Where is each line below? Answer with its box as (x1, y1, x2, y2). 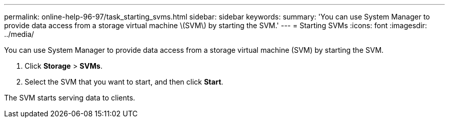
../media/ (4, 30, 34, 38)
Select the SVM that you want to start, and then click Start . (25, 77, 223, 86)
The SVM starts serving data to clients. (4, 93, 135, 102)
